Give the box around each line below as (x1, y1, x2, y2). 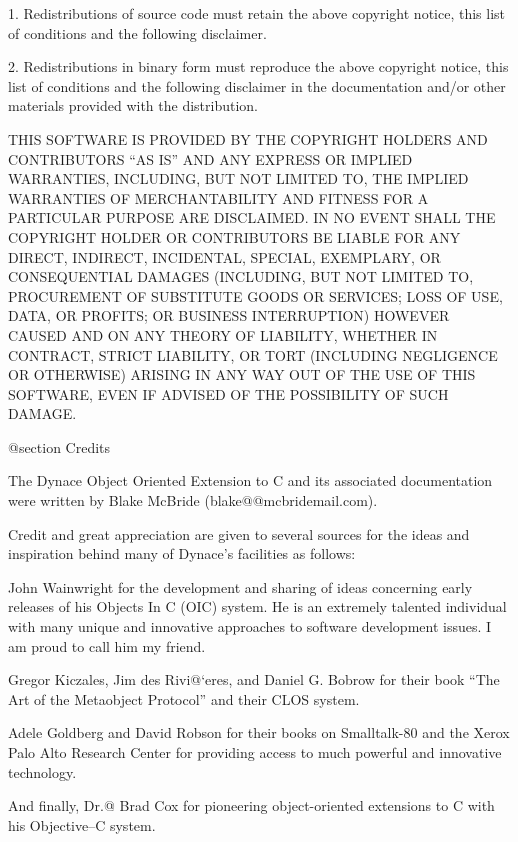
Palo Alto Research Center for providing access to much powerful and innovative (8, 742, 502, 762)
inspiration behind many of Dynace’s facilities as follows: (8, 543, 356, 564)
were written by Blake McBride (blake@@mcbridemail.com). (8, 490, 378, 511)
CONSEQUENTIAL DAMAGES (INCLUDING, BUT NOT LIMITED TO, (8, 266, 474, 287)
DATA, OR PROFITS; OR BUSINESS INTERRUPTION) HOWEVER (8, 305, 450, 326)
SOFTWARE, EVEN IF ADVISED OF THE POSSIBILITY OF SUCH (8, 383, 449, 404)
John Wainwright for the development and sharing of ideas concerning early (8, 576, 473, 597)
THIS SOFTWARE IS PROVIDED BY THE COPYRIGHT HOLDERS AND (8, 128, 488, 149)
